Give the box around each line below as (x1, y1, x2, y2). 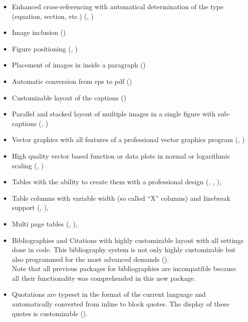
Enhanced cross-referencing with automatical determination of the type (12, 1, 224, 11)
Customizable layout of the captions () (12, 92, 126, 102)
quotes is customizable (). (12, 308, 88, 318)
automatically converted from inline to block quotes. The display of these (12, 299, 230, 309)
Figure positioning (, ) (12, 43, 78, 53)
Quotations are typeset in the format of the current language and (12, 289, 206, 299)
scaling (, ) (12, 160, 44, 170)
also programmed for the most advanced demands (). (12, 254, 169, 264)
